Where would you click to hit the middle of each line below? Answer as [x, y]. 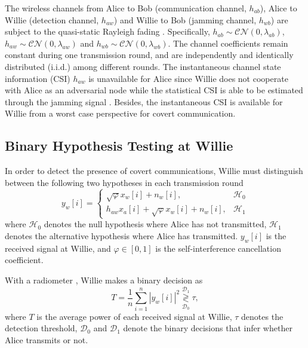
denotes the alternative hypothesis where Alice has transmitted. [121, 236]
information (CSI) [38, 78]
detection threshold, [41, 328]
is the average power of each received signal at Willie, [134, 316]
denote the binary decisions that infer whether [208, 328]
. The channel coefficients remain [228, 43]
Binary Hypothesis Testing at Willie [119, 146]
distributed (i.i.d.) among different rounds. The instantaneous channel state [143, 66]
